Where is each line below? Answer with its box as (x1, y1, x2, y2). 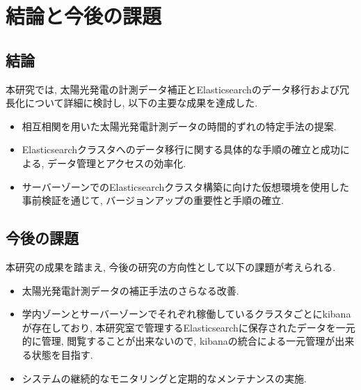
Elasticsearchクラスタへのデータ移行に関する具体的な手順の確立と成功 (22, 142, 340, 157)
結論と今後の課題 (6, 1, 162, 30)
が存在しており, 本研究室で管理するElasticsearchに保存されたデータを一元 (22, 320, 355, 334)
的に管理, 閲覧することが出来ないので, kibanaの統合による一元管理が (22, 334, 335, 348)
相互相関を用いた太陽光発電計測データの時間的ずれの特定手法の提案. (22, 118, 337, 133)
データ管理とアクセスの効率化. (47, 155, 186, 170)
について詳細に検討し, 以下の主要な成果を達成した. (24, 95, 258, 110)
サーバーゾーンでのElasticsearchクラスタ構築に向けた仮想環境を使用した (22, 179, 349, 194)
